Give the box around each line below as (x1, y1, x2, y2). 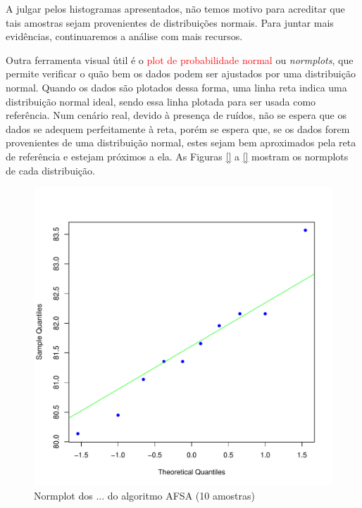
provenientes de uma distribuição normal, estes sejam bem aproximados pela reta (6, 135, 356, 150)
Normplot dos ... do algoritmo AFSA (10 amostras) (34, 488, 255, 502)
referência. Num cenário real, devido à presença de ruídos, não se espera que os (6, 108, 347, 122)
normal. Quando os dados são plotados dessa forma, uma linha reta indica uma (6, 80, 347, 94)
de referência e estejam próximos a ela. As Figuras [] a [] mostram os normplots (6, 148, 349, 163)
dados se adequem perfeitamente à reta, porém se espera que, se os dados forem (6, 121, 350, 136)
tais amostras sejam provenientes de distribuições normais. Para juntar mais (6, 15, 334, 30)
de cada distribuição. (6, 163, 95, 177)
